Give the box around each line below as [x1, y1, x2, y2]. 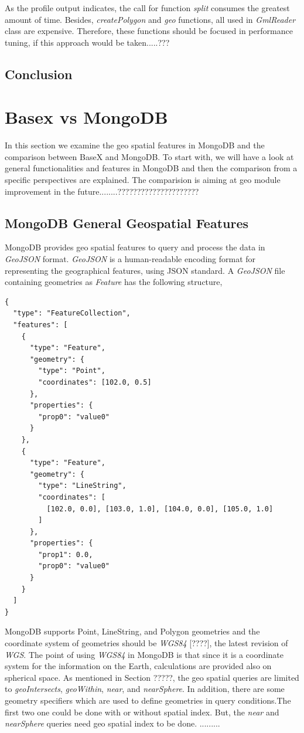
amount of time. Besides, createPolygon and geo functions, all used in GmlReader [5, 13, 296, 25]
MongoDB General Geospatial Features [5, 213, 249, 232]
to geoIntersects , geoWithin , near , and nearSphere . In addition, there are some [5, 683, 285, 695]
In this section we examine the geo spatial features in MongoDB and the [5, 139, 265, 151]
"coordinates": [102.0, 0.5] [38, 378, 152, 386]
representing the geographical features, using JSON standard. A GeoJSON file [5, 264, 285, 276]
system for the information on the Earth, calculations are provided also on [5, 660, 272, 672]
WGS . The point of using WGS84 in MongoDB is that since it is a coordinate [5, 648, 283, 660]
